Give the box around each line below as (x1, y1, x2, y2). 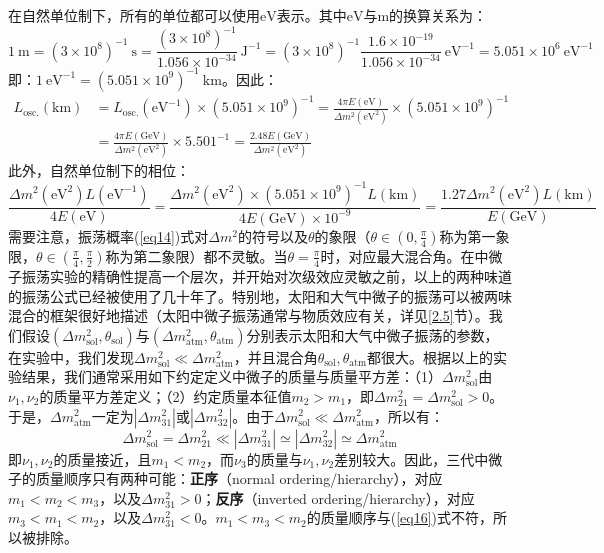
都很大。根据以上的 (367, 346, 494, 367)
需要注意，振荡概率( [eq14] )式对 (8, 225, 209, 246)
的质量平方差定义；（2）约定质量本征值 (39, 385, 292, 406)
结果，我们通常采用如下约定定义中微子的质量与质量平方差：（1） (21, 366, 442, 387)
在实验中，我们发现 (8, 346, 134, 367)
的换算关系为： (389, 5, 488, 25)
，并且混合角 (233, 346, 318, 367)
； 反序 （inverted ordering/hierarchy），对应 (201, 487, 475, 508)
